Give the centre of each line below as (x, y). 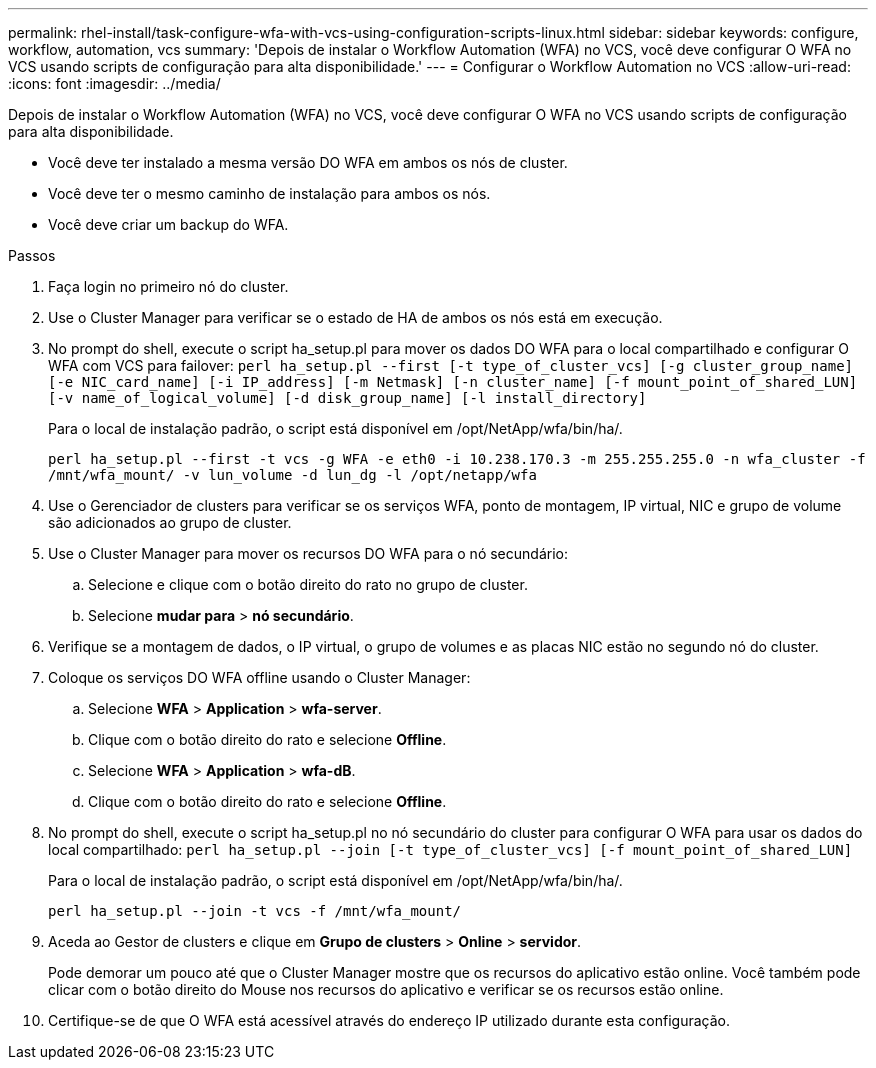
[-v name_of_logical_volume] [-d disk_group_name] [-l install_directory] (347, 398)
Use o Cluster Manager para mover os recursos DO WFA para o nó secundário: (308, 553)
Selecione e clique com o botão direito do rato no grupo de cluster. (308, 584)
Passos (32, 255)
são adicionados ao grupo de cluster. (170, 522)
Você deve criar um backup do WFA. (168, 224)
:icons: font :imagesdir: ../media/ (114, 83)
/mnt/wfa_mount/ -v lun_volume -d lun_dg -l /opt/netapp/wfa (292, 475)
